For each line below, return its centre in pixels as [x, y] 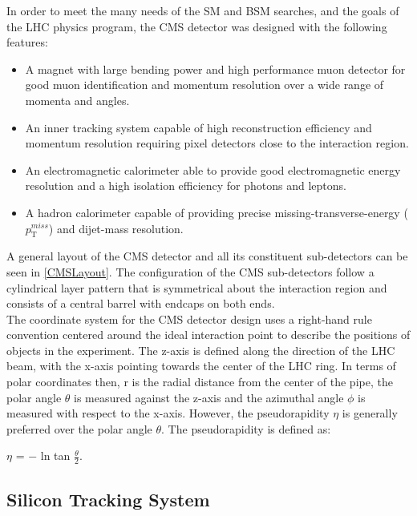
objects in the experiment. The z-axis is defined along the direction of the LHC [201, 350]
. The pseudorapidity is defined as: [246, 428]
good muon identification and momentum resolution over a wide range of [204, 85]
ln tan [55, 456]
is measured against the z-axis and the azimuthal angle [209, 397]
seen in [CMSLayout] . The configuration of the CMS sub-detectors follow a [190, 271]
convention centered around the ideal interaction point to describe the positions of [208, 335]
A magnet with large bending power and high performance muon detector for [215, 69]
